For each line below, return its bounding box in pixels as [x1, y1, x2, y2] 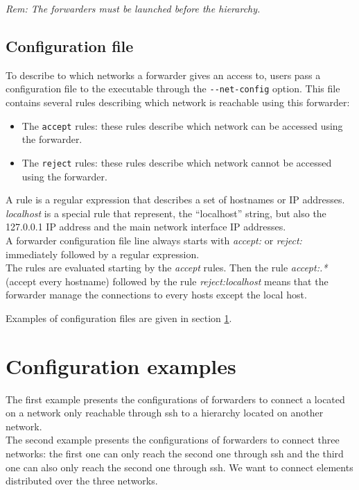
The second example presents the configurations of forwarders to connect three [6, 432, 340, 447]
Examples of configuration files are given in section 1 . [6, 310, 232, 325]
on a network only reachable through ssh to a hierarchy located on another [6, 405, 324, 420]
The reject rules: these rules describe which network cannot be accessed [21, 155, 332, 169]
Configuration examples [6, 351, 236, 380]
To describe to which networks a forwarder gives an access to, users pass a [6, 67, 321, 82]
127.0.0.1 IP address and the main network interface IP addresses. [6, 219, 286, 234]
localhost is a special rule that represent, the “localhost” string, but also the [6, 205, 326, 220]
